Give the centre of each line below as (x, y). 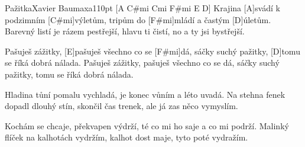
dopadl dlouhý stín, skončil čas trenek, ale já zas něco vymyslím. (121, 106)
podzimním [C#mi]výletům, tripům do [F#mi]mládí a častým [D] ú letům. (138, 19)
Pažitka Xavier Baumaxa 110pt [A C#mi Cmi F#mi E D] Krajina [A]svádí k (142, 8)
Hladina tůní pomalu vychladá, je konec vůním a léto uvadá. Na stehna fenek (145, 94)
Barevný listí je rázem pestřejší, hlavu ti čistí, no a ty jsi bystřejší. (125, 31)
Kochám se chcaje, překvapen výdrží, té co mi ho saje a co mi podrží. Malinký (147, 125)
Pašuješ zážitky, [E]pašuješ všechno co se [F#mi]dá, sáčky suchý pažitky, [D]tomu (152, 51)
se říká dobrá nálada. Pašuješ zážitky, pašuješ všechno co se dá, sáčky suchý (142, 63)
